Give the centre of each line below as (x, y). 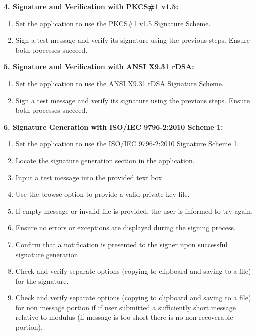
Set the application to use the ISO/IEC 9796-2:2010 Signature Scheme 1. (127, 144)
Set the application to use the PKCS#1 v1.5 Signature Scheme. (113, 23)
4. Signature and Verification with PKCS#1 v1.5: (91, 6)
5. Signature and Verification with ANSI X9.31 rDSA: (99, 67)
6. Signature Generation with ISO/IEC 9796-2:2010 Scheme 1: (114, 127)
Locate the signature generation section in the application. (105, 160)
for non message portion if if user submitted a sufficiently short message (126, 307)
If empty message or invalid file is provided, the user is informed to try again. (134, 211)
